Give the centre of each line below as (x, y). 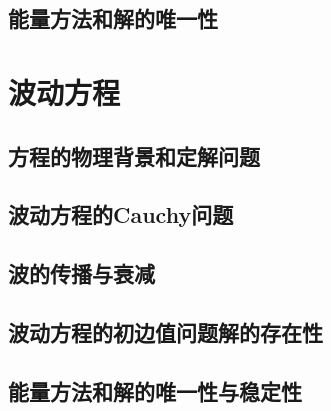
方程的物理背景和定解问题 (134, 155)
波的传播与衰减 (81, 273)
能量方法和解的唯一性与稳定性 (155, 390)
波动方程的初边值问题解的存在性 (165, 331)
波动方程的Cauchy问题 (121, 214)
